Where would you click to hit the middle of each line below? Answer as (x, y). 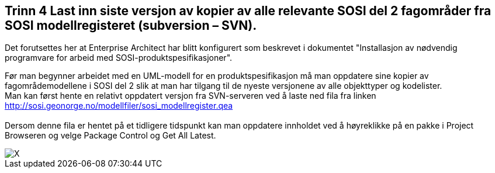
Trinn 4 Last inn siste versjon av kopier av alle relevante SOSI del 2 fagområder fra (248, 11)
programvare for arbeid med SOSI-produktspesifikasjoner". (119, 58)
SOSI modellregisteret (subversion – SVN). (131, 25)
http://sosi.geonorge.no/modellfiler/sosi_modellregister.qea (119, 106)
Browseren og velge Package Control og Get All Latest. (110, 136)
